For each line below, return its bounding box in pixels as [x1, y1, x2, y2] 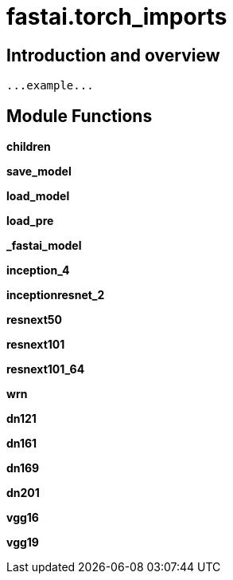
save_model [6, 164, 72, 179]
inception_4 [6, 263, 70, 278]
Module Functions [6, 105, 153, 126]
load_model [6, 189, 70, 203]
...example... [6, 79, 94, 93]
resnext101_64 [6, 362, 85, 377]
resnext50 [6, 313, 62, 327]
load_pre [6, 214, 54, 228]
